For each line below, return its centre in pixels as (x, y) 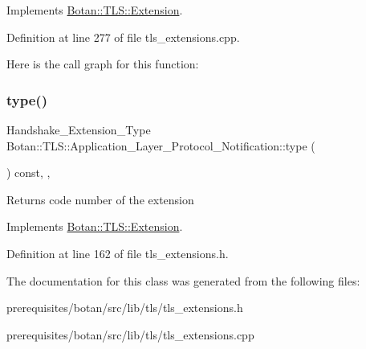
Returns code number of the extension (100, 199)
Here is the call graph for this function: (103, 64)
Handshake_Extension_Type (79, 129)
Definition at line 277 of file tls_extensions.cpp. (123, 37)
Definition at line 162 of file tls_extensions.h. (118, 253)
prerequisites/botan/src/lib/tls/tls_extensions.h (125, 308)
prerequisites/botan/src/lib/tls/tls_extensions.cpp (130, 334)
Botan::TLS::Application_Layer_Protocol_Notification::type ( (161, 145)
